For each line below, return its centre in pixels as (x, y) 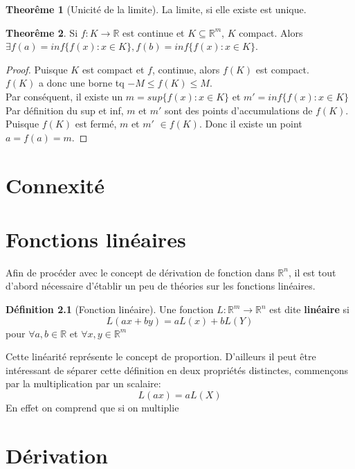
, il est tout (312, 272)
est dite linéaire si (309, 309)
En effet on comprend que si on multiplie (92, 407)
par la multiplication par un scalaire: (83, 383)
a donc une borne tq (81, 83)
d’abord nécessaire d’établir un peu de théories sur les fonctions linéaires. (161, 286)
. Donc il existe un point (251, 124)
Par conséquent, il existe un (64, 96)
